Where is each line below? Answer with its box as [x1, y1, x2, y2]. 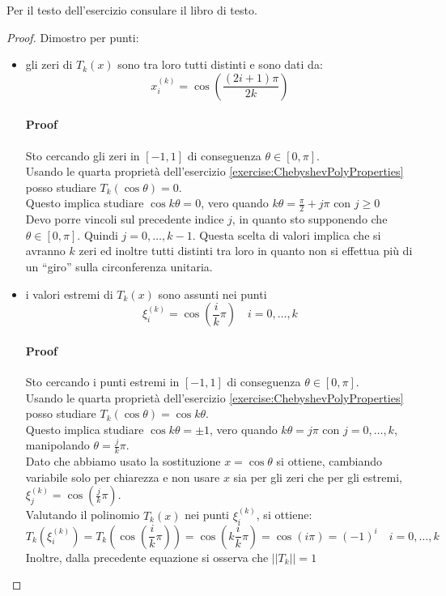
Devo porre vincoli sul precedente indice [25, 211, 224, 228]
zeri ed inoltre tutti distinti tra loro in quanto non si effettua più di [79, 242, 413, 259]
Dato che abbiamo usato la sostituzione [25, 453, 221, 470]
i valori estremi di [25, 285, 113, 302]
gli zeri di [25, 56, 73, 73]
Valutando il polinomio [25, 506, 140, 523]
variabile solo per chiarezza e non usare [25, 468, 220, 485]
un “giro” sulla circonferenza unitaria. [25, 258, 213, 275]
